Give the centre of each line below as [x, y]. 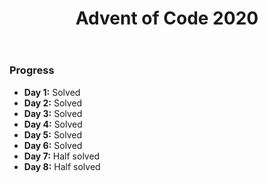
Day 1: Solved [52, 92]
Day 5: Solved [53, 134]
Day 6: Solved [53, 145]
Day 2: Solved [53, 103]
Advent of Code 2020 [167, 18]
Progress [32, 70]
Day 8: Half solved [62, 166]
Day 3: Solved [53, 113]
